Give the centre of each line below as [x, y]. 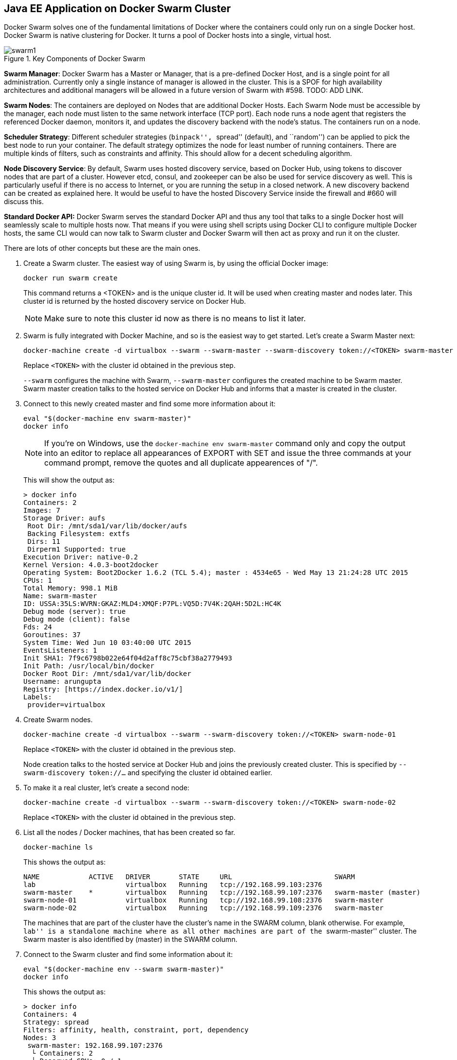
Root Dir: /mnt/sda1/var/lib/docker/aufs [107, 526]
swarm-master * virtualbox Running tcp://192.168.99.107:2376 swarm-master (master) [222, 893]
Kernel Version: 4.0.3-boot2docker [91, 565]
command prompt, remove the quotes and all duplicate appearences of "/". [181, 463]
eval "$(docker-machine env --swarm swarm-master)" [124, 969]
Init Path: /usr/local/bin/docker [89, 666]
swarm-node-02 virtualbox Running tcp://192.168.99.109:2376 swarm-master [203, 908]
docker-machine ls [58, 847]
